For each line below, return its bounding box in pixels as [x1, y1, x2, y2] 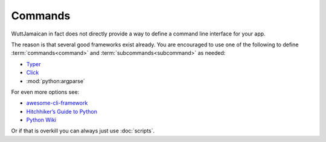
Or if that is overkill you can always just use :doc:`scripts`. [11, 127, 155, 135]
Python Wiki [26, 116, 57, 123]
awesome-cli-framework [26, 99, 88, 106]
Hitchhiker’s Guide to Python [26, 108, 98, 115]
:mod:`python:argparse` [26, 77, 86, 84]
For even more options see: [11, 88, 80, 96]
